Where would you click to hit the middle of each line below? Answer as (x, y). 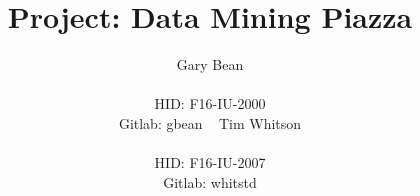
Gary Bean (210, 64)
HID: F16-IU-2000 (210, 103)
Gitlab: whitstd (210, 181)
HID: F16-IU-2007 (210, 162)
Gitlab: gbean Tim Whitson (210, 122)
